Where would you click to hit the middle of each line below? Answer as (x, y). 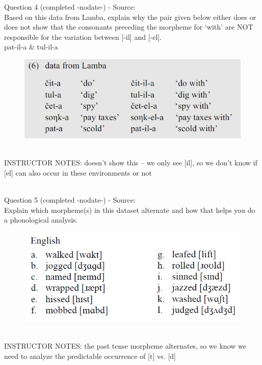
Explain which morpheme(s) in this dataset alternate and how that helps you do (130, 210)
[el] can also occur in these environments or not (78, 172)
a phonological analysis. (41, 220)
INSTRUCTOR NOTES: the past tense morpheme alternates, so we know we (125, 346)
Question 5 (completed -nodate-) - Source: (70, 199)
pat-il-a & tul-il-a (31, 47)
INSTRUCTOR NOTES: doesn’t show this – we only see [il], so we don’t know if (131, 163)
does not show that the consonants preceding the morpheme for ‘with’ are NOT (129, 27)
